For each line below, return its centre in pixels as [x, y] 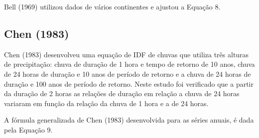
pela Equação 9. [28, 129]
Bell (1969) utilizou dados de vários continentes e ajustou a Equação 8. [112, 6]
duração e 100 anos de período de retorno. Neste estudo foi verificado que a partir [129, 83]
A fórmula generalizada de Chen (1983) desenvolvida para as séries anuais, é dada [129, 120]
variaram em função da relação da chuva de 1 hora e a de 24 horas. [106, 103]
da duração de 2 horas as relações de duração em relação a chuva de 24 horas [122, 93]
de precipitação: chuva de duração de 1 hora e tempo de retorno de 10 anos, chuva [129, 64]
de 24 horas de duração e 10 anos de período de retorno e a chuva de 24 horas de [128, 73]
